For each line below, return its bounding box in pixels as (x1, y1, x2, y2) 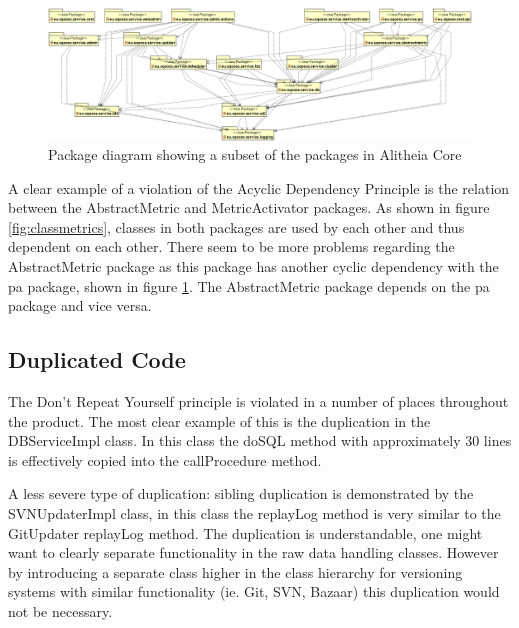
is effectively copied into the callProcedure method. (8, 449, 322, 470)
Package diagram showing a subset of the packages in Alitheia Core (48, 144, 462, 165)
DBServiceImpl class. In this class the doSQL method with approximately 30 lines (8, 430, 512, 451)
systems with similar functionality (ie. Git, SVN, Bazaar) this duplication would (8, 581, 500, 602)
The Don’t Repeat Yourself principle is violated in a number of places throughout (8, 391, 509, 412)
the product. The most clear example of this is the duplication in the (8, 410, 431, 431)
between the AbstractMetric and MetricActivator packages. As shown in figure (8, 197, 490, 218)
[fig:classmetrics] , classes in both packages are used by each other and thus (8, 216, 465, 237)
